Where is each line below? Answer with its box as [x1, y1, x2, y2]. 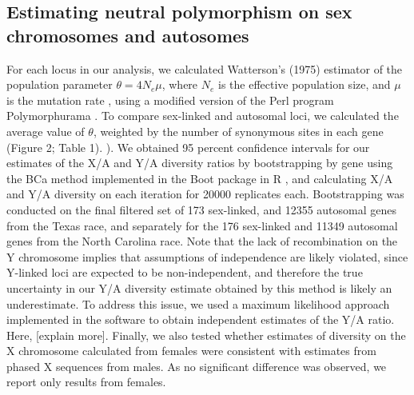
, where [161, 76, 198, 93]
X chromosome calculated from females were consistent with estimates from [6, 342, 376, 359]
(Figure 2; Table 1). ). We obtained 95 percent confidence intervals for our [6, 138, 370, 155]
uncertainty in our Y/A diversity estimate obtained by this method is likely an [6, 279, 392, 296]
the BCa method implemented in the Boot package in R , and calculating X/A [6, 170, 393, 186]
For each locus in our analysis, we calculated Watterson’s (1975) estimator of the [6, 60, 403, 77]
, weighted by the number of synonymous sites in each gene [93, 122, 384, 139]
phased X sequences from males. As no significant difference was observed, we [6, 357, 387, 374]
